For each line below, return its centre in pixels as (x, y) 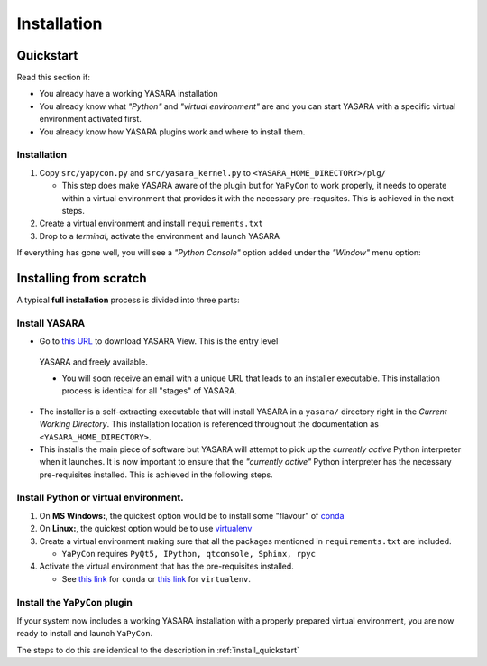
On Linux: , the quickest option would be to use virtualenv (146, 529)
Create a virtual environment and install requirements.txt (151, 223)
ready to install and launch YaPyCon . (85, 634)
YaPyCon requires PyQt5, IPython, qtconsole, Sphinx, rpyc (188, 553)
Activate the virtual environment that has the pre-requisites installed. (167, 566)
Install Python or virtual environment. (100, 498)
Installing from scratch (82, 278)
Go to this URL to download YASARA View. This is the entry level (159, 341)
